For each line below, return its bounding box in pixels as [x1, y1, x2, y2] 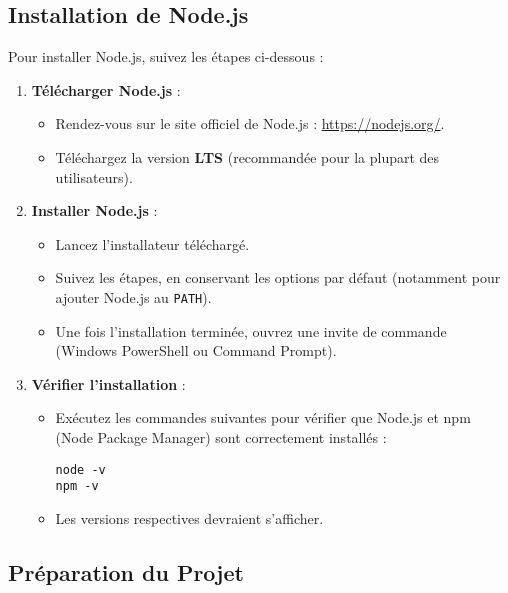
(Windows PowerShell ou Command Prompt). [55, 340, 337, 361]
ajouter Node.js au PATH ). [55, 286, 212, 307]
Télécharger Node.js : [31, 79, 181, 100]
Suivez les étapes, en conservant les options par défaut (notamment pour [55, 267, 501, 288]
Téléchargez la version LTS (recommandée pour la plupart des [55, 146, 440, 167]
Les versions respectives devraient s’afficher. [55, 507, 324, 528]
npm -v [55, 479, 99, 494]
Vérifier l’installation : [31, 373, 186, 394]
